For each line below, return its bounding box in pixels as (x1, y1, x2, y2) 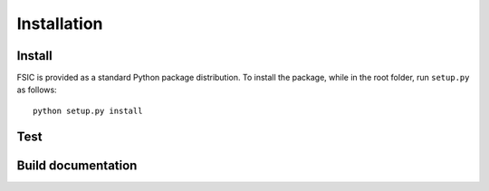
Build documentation (16, 158, 138, 173)
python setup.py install (33, 105, 143, 116)
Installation (16, 14, 103, 33)
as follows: (16, 84, 58, 95)
